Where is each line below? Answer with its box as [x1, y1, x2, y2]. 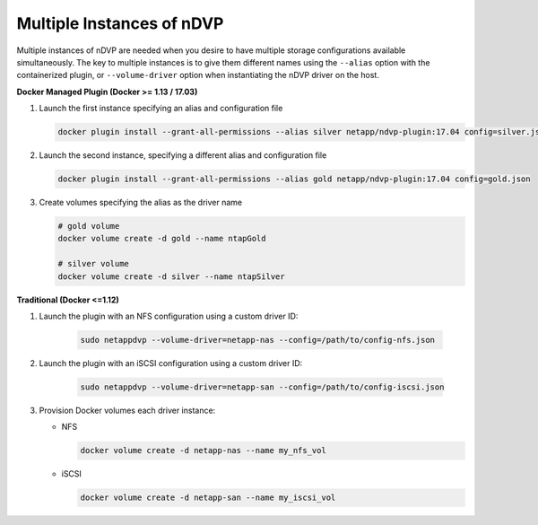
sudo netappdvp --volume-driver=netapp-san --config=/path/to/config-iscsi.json [80, 381, 445, 392]
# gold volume [57, 221, 120, 232]
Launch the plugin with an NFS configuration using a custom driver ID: [39, 311, 299, 321]
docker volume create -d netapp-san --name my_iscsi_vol [80, 493, 336, 503]
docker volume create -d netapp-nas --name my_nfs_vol [80, 445, 326, 456]
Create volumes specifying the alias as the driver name [39, 197, 242, 208]
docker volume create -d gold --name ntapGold [57, 233, 266, 244]
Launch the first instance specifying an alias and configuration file [39, 103, 283, 114]
